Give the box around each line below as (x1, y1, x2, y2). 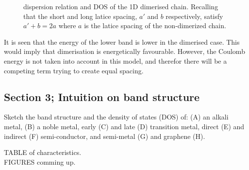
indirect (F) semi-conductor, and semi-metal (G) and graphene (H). (4, 131, 205, 141)
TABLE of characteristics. (4, 147, 82, 157)
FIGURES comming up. (4, 156, 76, 167)
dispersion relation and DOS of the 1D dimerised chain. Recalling (23, 1, 218, 11)
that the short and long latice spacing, (23, 11, 137, 21)
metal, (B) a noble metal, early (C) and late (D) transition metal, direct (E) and (4, 121, 245, 131)
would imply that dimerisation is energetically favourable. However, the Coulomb (4, 46, 245, 56)
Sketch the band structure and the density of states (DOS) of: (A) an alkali (4, 112, 229, 122)
